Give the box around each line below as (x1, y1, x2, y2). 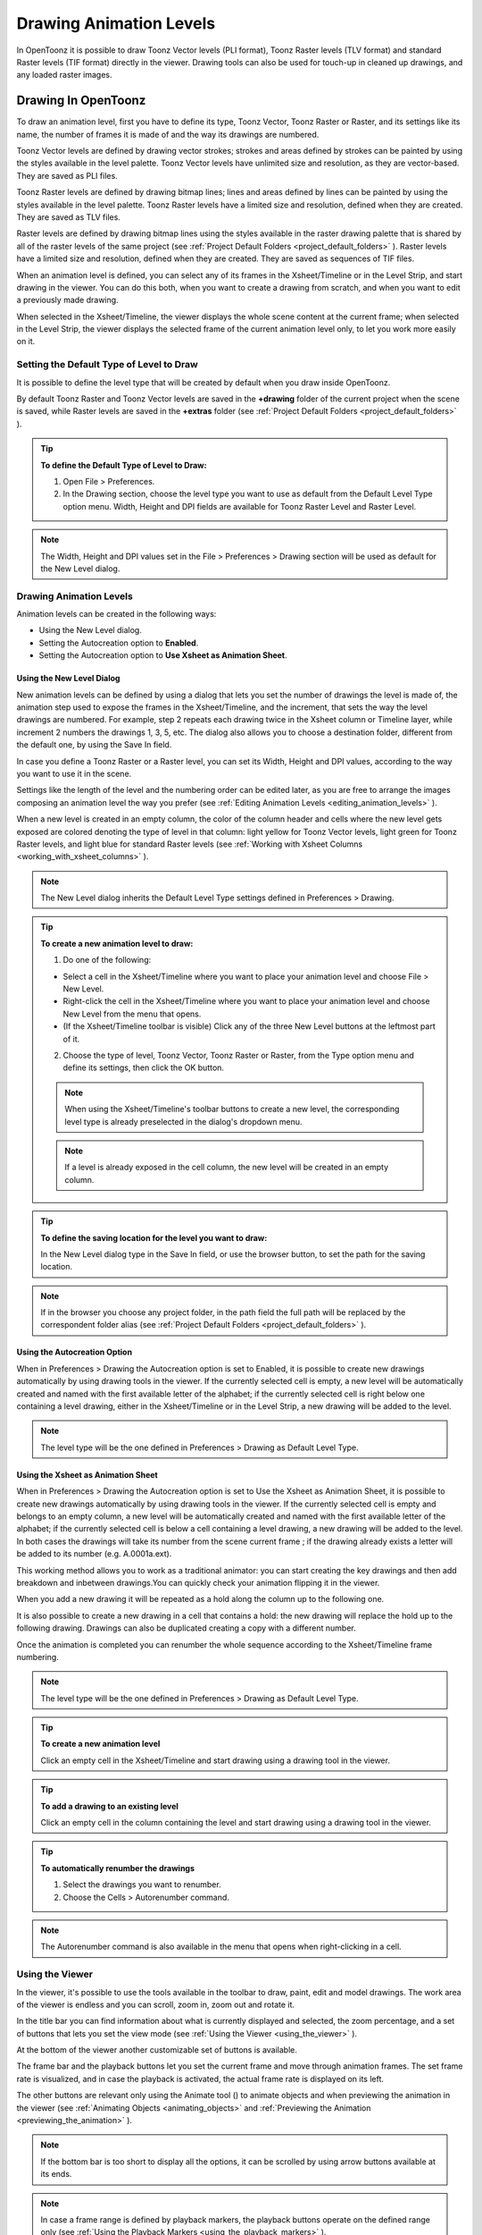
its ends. (40, 2169, 72, 2180)
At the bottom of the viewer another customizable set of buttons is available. (16, 2045, 298, 2055)
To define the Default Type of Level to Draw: (40, 460, 207, 470)
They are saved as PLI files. (16, 170, 118, 181)
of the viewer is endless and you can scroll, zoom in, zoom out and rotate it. (16, 1999, 295, 2010)
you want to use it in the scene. (16, 768, 132, 779)
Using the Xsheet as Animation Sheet (16, 1469, 158, 1480)
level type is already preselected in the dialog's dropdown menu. (64, 1116, 303, 1126)
